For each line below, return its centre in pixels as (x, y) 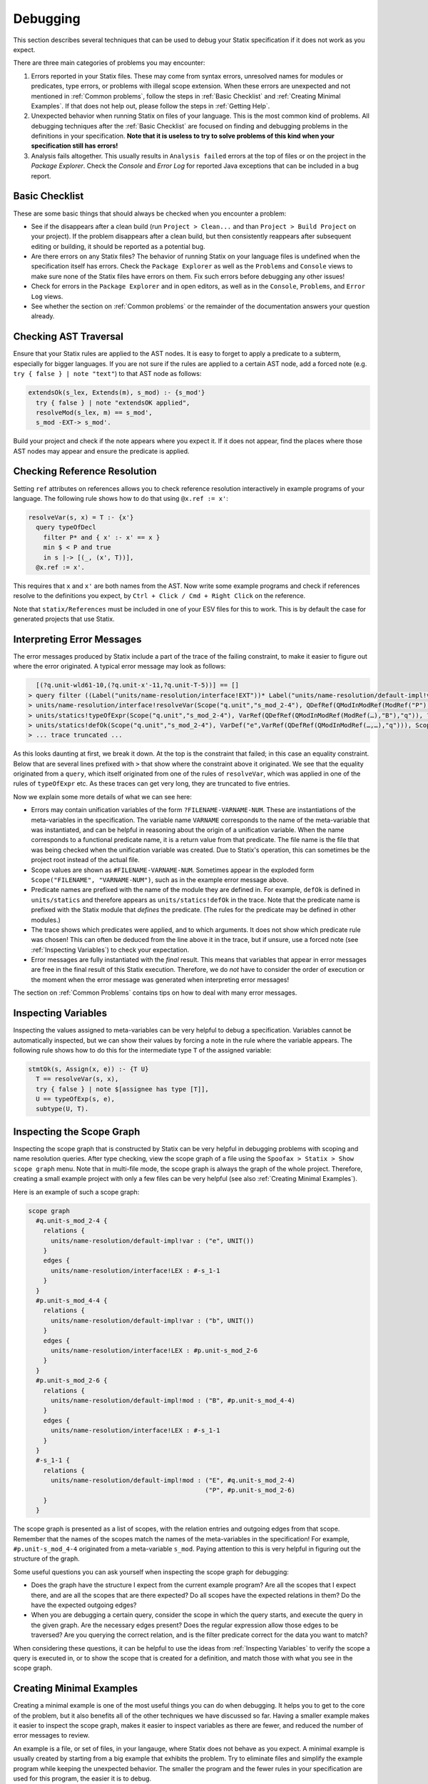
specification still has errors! (75, 146)
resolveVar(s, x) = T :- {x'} (81, 517)
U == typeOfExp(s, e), (76, 1099)
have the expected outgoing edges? (84, 1605)
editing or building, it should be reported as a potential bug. (118, 246)
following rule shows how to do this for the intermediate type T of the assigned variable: (142, 1050)
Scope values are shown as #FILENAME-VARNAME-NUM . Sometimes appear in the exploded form (172, 870)
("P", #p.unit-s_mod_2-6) (250, 1490)
